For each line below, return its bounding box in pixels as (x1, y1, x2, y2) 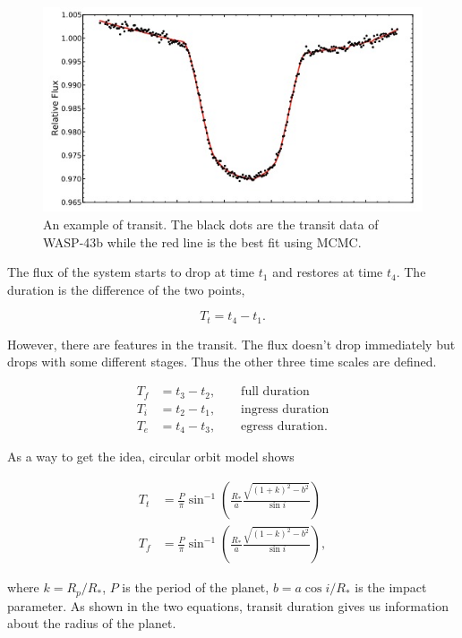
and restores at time (272, 263, 383, 281)
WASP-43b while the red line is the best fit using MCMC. (43, 232, 362, 251)
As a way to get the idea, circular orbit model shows (7, 447, 295, 466)
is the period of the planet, (122, 578, 269, 597)
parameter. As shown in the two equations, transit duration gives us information (7, 596, 449, 615)
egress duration (241, 420, 324, 434)
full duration (241, 385, 310, 399)
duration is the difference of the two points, (7, 280, 245, 298)
